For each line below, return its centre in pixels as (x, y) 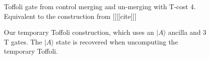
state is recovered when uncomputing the (117, 41)
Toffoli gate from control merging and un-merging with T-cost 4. (100, 6)
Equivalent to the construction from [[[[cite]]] (70, 16)
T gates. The (23, 41)
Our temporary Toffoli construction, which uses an (79, 32)
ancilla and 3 (187, 32)
